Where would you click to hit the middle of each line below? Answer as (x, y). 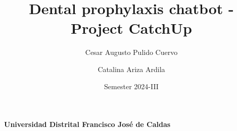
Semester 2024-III (131, 86)
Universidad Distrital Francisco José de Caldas (87, 124)
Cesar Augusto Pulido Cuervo (131, 52)
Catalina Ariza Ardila (131, 69)
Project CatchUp (131, 28)
